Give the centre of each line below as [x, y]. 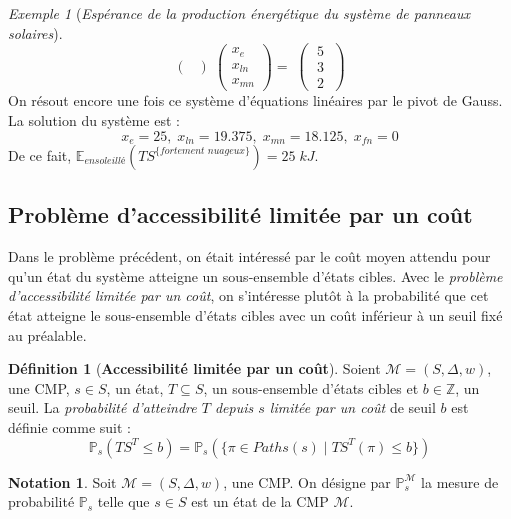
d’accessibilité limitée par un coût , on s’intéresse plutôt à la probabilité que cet [248, 295]
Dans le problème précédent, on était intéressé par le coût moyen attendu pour [249, 256]
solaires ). [35, 32]
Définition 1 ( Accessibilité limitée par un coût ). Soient [194, 368]
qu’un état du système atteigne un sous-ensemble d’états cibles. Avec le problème [255, 275]
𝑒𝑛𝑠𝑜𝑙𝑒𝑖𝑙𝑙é [105, 161]
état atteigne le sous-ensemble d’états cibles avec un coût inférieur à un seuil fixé [255, 314]
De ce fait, [40, 154]
